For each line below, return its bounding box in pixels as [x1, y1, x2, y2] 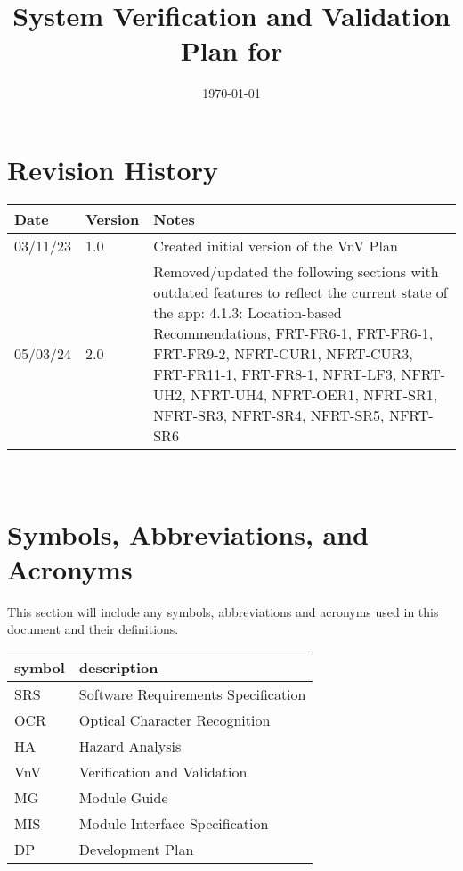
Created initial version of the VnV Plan [153, 234, 398, 256]
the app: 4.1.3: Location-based [153, 301, 342, 323]
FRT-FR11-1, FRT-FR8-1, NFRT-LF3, [153, 363, 397, 384]
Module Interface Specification [78, 812, 269, 834]
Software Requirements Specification [78, 683, 306, 704]
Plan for [180, 32, 283, 69]
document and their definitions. [7, 620, 179, 638]
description [78, 656, 158, 678]
